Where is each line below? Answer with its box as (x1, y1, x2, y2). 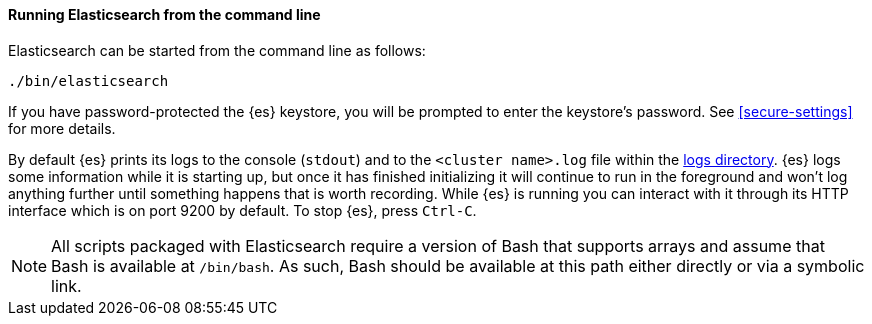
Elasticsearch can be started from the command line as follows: (8, 41, 426, 59)
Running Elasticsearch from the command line (8, 6, 321, 23)
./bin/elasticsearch (8, 72, 169, 89)
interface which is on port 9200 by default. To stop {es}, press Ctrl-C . (8, 201, 477, 219)
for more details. (8, 119, 116, 137)
